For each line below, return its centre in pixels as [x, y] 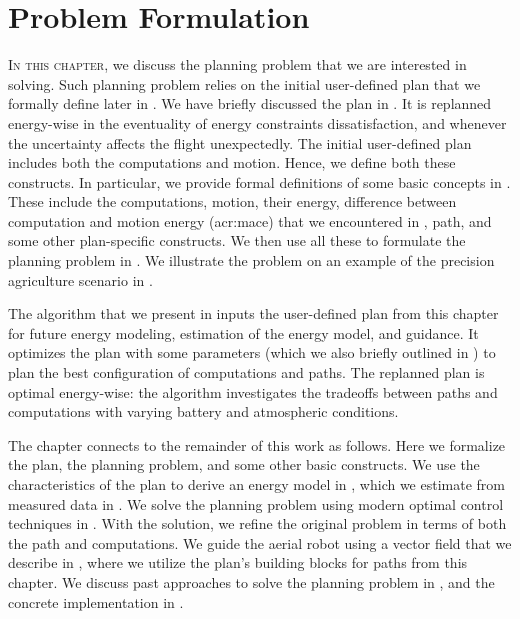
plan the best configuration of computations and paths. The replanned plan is [246, 372]
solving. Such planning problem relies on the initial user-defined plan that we [244, 83]
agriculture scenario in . [80, 279]
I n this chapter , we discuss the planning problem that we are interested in [237, 64]
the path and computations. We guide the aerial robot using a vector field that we [260, 542]
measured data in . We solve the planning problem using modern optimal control [256, 503]
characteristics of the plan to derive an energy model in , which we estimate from [256, 484]
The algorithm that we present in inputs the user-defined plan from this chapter [253, 313]
